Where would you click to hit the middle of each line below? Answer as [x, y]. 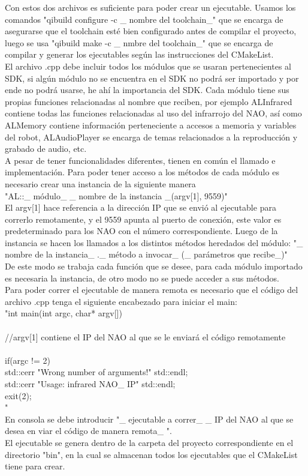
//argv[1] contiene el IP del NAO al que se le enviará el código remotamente [145, 336]
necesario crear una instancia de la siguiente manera [100, 183]
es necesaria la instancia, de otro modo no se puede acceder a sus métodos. [142, 278]
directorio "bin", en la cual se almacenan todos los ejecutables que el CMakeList [151, 454]
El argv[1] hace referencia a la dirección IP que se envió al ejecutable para [141, 207]
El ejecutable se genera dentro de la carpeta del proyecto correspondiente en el [149, 442]
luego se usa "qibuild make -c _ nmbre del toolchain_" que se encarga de [139, 42]
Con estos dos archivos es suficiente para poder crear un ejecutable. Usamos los [150, 7]
